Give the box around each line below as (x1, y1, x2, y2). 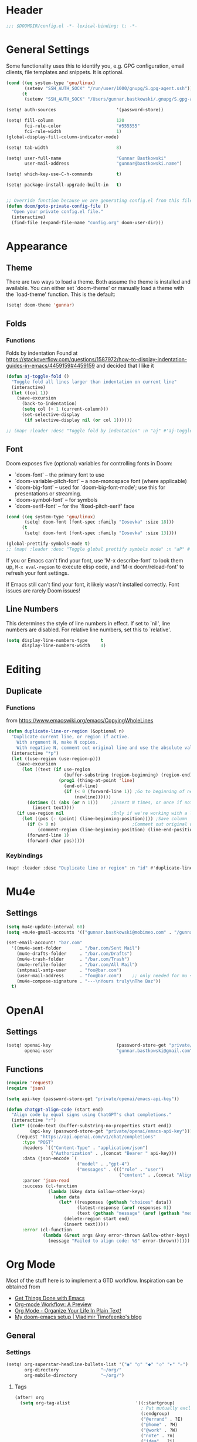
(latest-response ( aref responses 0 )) (77, 1205, 172, 1211)
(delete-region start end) (63, 1216, 130, 1222)
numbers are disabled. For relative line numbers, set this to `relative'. (6, 626, 171, 633)
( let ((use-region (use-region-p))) (11, 755, 101, 762)
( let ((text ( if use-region (21, 767, 91, 772)
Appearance (6, 239, 68, 253)
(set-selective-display (21, 412, 80, 418)
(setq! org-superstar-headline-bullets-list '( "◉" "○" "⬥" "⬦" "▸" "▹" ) (6, 1361, 189, 1368)
